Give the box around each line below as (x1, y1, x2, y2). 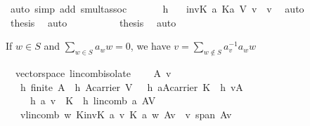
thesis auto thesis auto (10, 15, 176, 29)
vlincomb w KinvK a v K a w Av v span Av (20, 106, 232, 121)
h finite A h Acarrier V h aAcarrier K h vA (20, 79, 243, 94)
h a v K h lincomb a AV (30, 93, 156, 108)
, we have (130, 38, 171, 53)
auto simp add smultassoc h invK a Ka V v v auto (10, 1, 304, 15)
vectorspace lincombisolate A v (15, 65, 172, 80)
